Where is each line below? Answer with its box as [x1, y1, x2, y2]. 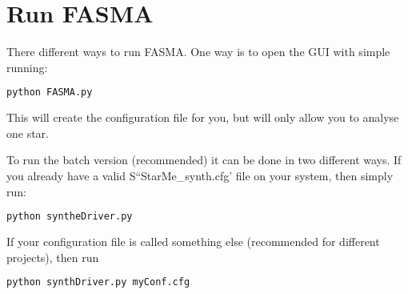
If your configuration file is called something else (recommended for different [6, 233, 380, 250]
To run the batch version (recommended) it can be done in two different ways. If [6, 151, 402, 168]
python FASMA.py [6, 87, 93, 99]
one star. [6, 124, 50, 141]
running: [6, 58, 48, 75]
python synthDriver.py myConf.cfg [6, 276, 190, 288]
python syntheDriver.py [6, 211, 133, 223]
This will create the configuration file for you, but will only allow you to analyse [6, 109, 399, 126]
